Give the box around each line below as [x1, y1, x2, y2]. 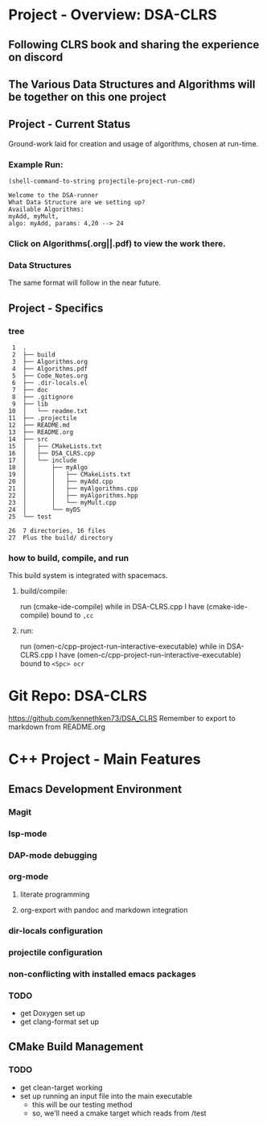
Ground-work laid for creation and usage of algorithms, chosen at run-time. [8, 138, 259, 148]
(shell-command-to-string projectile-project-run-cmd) [8, 177, 196, 186]
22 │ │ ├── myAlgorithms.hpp [8, 491, 138, 500]
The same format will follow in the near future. [8, 278, 162, 287]
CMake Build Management [8, 1040, 144, 1054]
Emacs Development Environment [8, 782, 183, 796]
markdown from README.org [8, 722, 106, 732]
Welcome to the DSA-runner [8, 192, 99, 200]
